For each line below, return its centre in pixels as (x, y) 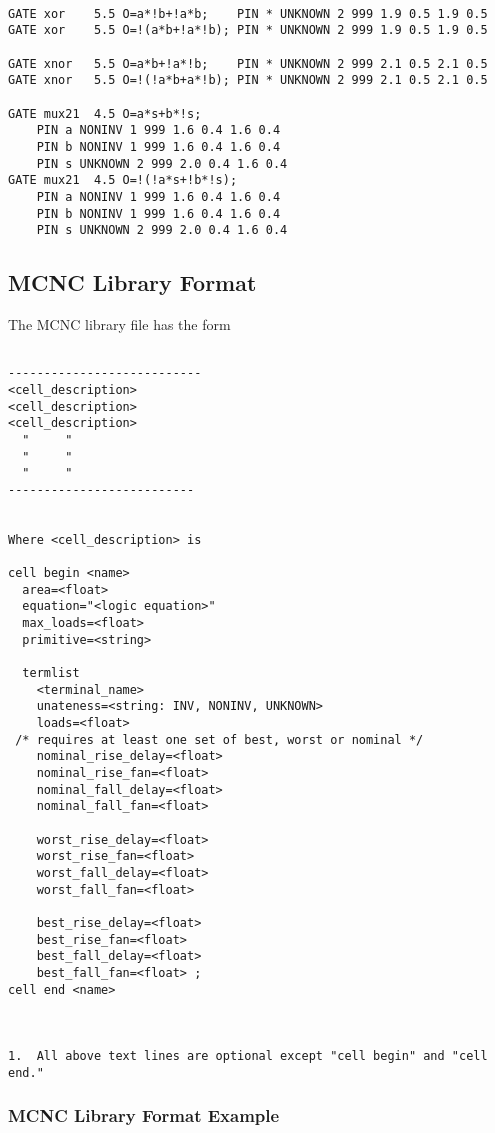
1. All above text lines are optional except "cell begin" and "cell (248, 1056)
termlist (51, 673)
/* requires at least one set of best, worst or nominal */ (219, 739)
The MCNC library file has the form (119, 324)
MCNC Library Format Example (144, 1115)
